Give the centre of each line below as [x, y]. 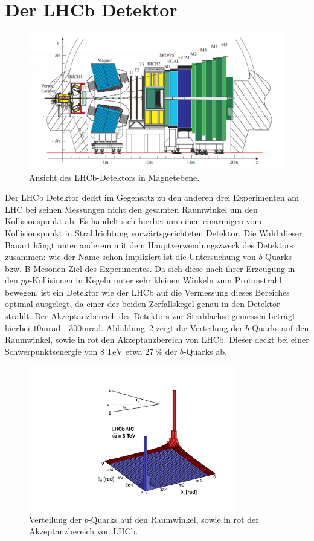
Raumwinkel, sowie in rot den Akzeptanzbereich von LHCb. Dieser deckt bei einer [157, 339]
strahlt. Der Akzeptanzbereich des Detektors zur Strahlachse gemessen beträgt [150, 316]
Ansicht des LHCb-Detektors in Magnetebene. [114, 177]
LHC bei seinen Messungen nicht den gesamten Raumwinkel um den [131, 209]
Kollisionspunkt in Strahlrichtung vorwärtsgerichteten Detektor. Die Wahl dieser [154, 232]
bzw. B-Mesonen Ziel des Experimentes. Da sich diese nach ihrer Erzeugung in [150, 268]
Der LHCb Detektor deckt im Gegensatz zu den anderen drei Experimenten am [152, 197]
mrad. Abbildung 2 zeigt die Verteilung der [162, 327]
